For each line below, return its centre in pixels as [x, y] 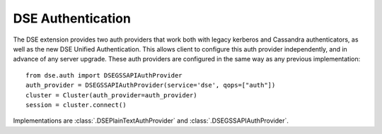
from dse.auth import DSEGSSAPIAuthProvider [104, 75]
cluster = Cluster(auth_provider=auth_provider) [111, 95]
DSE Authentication [72, 18]
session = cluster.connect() [76, 105]
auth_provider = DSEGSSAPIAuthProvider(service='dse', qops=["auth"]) [151, 85]
